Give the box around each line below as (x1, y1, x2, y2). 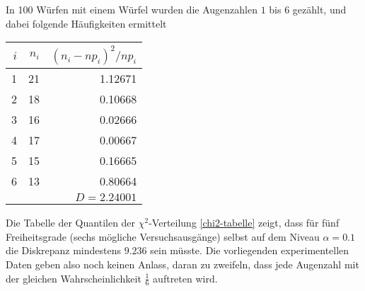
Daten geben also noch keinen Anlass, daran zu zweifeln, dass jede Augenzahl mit (6, 256, 359, 271)
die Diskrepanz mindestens (6, 243, 122, 258)
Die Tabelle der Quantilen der (6, 215, 136, 230)
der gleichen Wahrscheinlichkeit (6, 270, 141, 285)
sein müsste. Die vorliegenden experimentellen (150, 243, 349, 258)
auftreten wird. (153, 270, 218, 285)
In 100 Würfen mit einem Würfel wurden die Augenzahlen (6, 2, 257, 16)
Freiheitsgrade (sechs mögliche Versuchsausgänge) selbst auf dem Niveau (6, 229, 320, 244)
